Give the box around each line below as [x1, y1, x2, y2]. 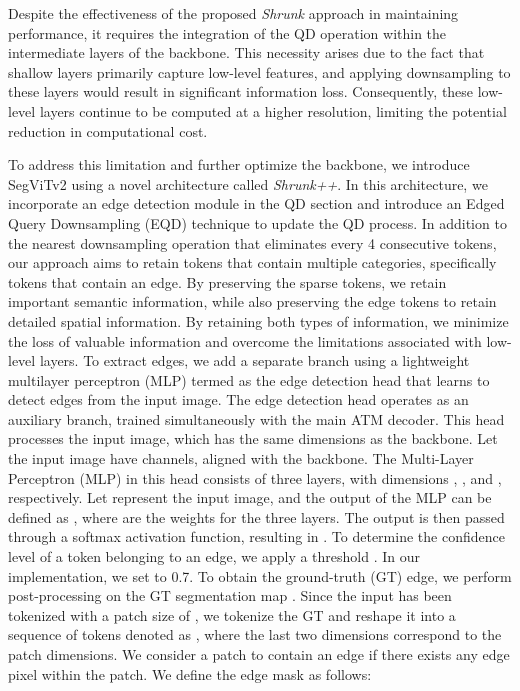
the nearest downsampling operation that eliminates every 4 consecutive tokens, [8, 232, 497, 253]
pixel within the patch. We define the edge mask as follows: [8, 663, 372, 684]
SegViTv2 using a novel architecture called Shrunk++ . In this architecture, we [8, 173, 488, 194]
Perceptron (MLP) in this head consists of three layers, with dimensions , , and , [8, 467, 502, 488]
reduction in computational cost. [8, 120, 208, 141]
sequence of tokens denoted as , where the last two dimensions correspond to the [8, 624, 502, 645]
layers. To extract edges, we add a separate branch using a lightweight [39, 350, 470, 371]
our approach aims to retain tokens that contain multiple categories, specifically [8, 252, 497, 273]
